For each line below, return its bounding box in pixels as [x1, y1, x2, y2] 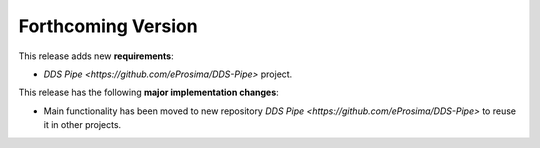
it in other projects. [43, 119, 122, 131]
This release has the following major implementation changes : [18, 86, 279, 99]
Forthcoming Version [18, 15, 199, 37]
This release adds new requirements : [18, 50, 174, 62]
